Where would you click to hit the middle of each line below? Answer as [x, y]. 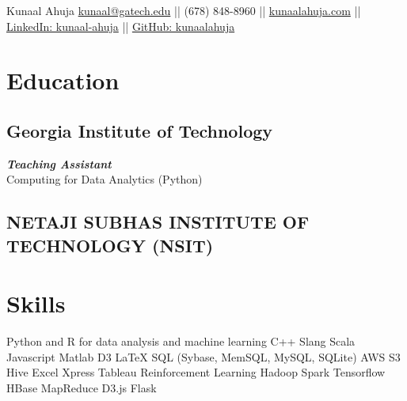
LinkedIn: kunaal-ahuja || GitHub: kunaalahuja [121, 26]
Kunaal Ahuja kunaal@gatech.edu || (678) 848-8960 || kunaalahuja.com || [184, 10]
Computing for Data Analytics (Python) [105, 179]
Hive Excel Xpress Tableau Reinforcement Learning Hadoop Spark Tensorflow [196, 372]
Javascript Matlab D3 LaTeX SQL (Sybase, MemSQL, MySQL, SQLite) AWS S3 [203, 356]
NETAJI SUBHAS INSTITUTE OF [158, 222]
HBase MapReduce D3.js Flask [82, 388]
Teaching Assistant [59, 163]
